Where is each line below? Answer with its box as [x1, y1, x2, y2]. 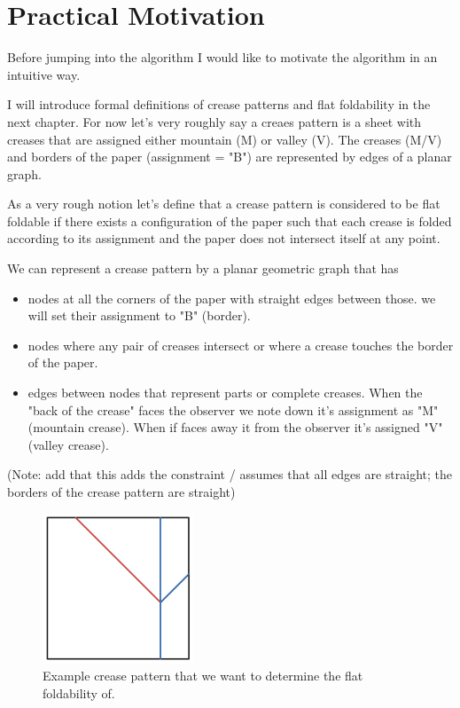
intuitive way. [7, 65, 81, 83]
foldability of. [43, 683, 115, 702]
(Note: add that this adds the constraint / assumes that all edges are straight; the [7, 465, 452, 484]
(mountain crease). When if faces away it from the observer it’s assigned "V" [27, 418, 443, 437]
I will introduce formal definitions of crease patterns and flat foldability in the [7, 95, 431, 114]
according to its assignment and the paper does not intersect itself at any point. [7, 229, 441, 248]
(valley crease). [27, 435, 109, 453]
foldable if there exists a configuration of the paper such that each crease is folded [7, 211, 452, 230]
